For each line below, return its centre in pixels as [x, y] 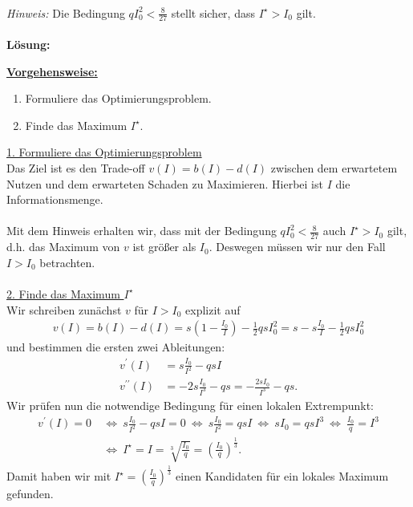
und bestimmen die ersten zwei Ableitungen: [116, 347]
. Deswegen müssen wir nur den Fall [297, 247]
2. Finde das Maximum [63, 293]
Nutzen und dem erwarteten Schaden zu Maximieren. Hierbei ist [165, 183]
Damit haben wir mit [59, 476]
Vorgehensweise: [52, 71]
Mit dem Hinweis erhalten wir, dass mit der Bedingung [142, 231]
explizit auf [213, 309]
